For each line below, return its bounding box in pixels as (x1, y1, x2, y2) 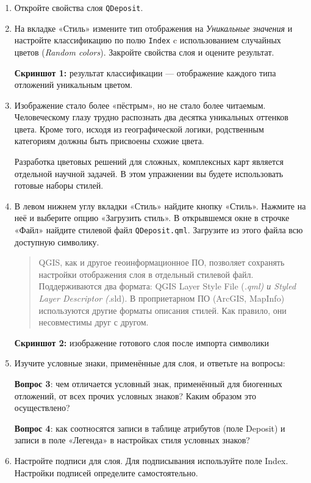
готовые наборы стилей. (14, 179, 104, 192)
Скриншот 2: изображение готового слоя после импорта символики (14, 336, 269, 349)
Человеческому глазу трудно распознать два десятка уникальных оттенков (14, 111, 288, 123)
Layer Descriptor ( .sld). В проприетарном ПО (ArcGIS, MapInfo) (38, 292, 285, 305)
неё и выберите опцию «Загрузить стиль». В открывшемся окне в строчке (14, 211, 290, 224)
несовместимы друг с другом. (38, 316, 149, 329)
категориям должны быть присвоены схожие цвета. (14, 134, 204, 147)
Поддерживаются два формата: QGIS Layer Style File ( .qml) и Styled (38, 280, 296, 292)
